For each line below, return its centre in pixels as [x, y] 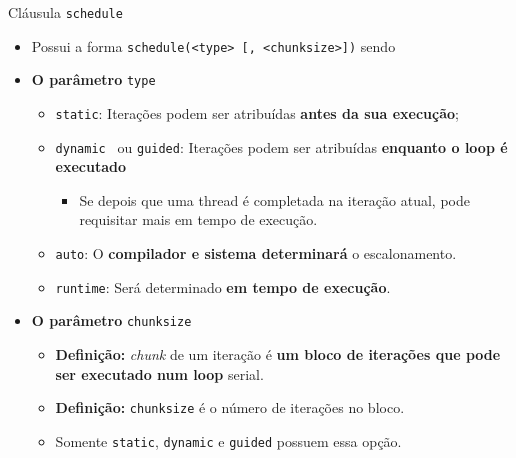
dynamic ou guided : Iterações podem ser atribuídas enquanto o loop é [281, 146]
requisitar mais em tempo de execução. [198, 219]
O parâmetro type [93, 79]
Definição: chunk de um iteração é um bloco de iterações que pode [278, 354]
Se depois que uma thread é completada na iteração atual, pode [274, 199]
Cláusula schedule [65, 12]
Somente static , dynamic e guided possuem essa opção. [228, 440]
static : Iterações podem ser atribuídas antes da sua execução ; [257, 112]
